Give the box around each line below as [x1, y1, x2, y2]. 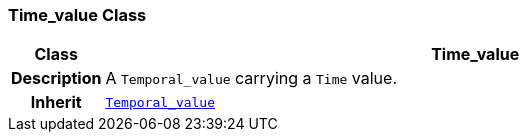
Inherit [30, 92, 82, 113]
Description [11, 68, 102, 89]
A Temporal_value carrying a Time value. [105, 68, 397, 89]
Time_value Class [8, 5, 147, 25]
